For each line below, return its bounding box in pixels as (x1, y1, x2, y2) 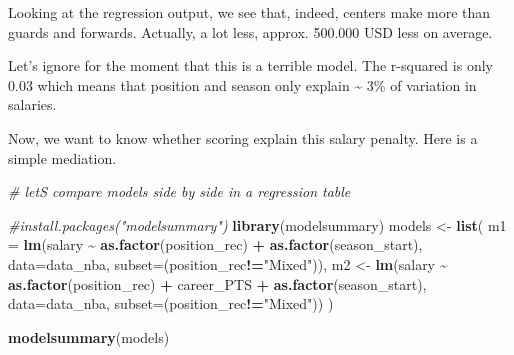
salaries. (8, 94, 57, 115)
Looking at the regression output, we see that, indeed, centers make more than (8, 2, 491, 22)
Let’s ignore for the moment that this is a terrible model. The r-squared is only (8, 55, 493, 76)
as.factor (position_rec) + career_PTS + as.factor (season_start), (8, 273, 427, 294)
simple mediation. (8, 147, 117, 168)
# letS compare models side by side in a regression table (8, 181, 351, 202)
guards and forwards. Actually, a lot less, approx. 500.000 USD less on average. (8, 21, 493, 42)
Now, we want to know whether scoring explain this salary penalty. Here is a (8, 127, 478, 148)
